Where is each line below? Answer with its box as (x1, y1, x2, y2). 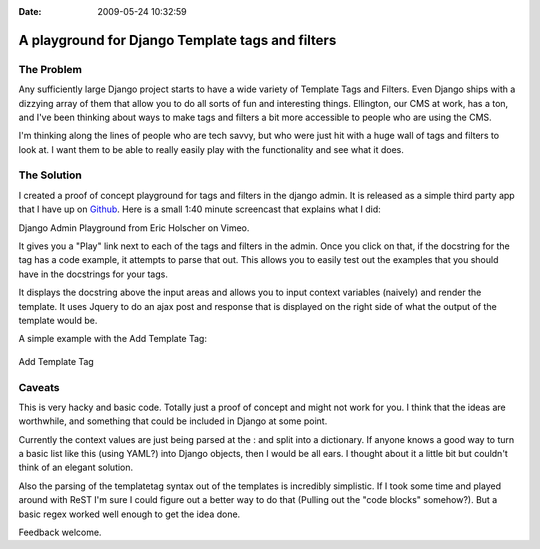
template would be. (18, 314, 98, 326)
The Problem (18, 62, 83, 76)
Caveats (18, 380, 60, 394)
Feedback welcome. (18, 526, 102, 539)
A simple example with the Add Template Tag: (18, 333, 207, 345)
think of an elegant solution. (18, 461, 134, 474)
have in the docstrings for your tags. (18, 268, 169, 280)
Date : (18, 6, 42, 17)
